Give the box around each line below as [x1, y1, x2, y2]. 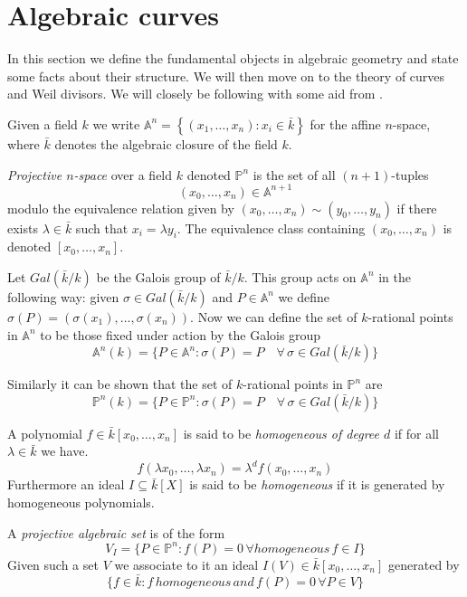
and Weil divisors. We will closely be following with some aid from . [7, 84, 383, 103]
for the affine [310, 114, 381, 133]
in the [378, 267, 412, 286]
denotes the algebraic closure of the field [54, 134, 278, 153]
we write [92, 114, 140, 133]
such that [75, 218, 129, 237]
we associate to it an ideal [114, 554, 259, 573]
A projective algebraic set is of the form [7, 523, 225, 542]
